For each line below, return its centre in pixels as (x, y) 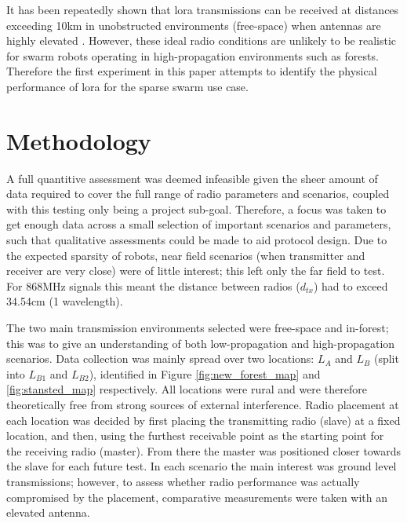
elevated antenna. (48, 512)
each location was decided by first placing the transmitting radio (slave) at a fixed (203, 420)
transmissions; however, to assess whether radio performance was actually (183, 481)
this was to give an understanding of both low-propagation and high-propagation (201, 343)
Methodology (79, 140)
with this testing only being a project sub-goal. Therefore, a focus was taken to (196, 208)
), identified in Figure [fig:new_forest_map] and (205, 373)
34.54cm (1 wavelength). (65, 301)
